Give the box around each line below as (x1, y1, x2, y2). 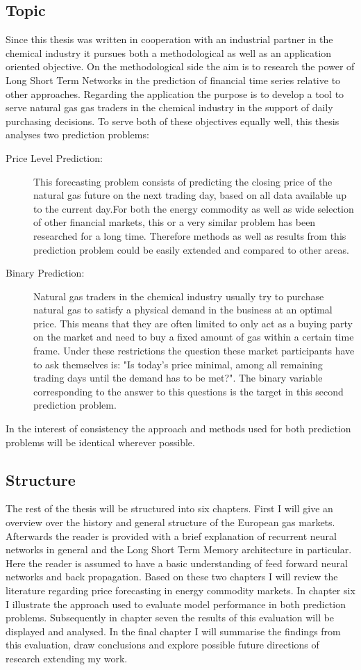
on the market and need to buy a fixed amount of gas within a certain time (33, 329, 354, 344)
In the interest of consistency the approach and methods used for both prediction (6, 421, 351, 436)
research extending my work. (6, 651, 128, 665)
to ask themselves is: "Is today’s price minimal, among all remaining (33, 357, 323, 371)
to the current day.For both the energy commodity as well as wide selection (33, 201, 354, 215)
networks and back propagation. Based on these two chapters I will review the (6, 569, 338, 584)
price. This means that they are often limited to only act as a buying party (33, 316, 353, 330)
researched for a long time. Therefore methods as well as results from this (33, 228, 346, 243)
